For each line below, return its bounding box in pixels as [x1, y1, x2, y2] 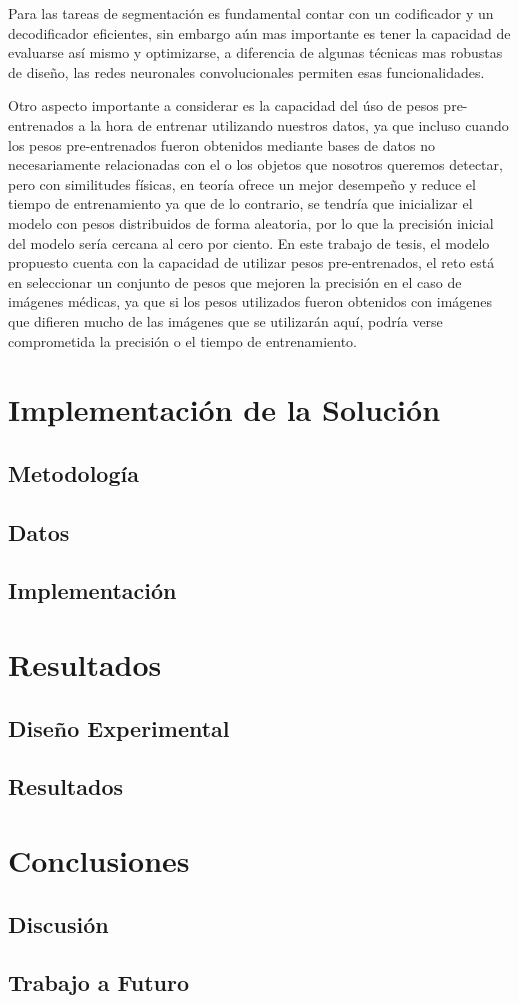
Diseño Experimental [8, 712, 230, 743]
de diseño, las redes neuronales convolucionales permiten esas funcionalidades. [8, 61, 485, 82]
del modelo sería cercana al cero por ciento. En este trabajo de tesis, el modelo [8, 232, 490, 253]
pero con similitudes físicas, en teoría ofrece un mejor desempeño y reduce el [8, 173, 476, 194]
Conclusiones [8, 839, 190, 880]
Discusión [8, 908, 109, 939]
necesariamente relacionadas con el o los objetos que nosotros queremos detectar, [8, 154, 503, 175]
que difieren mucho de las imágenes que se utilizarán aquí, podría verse [8, 310, 443, 331]
